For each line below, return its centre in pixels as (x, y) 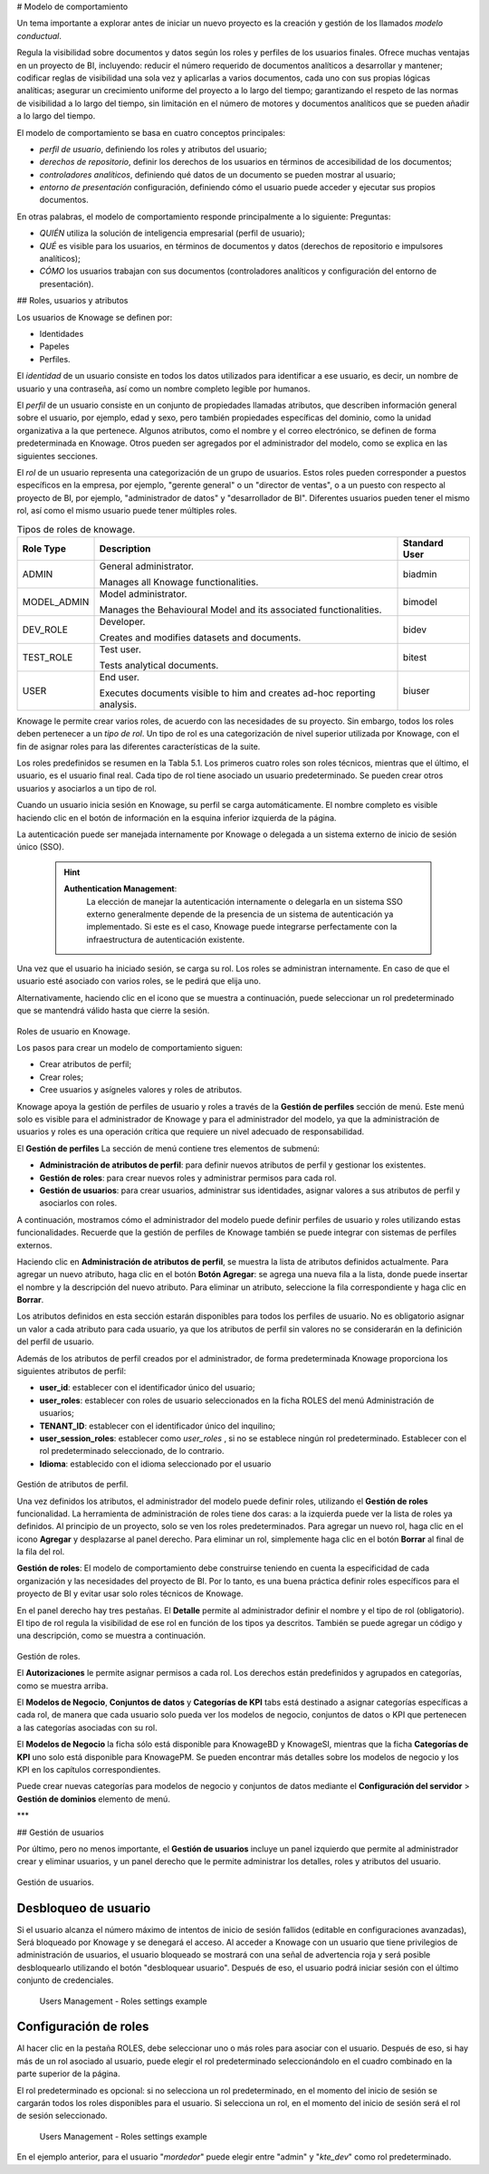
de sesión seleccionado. (62, 2116)
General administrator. (147, 566)
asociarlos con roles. (78, 1203)
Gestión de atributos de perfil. (72, 1485)
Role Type (44, 548)
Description (125, 548)
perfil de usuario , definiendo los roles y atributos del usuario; (153, 149)
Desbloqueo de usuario (84, 1908)
